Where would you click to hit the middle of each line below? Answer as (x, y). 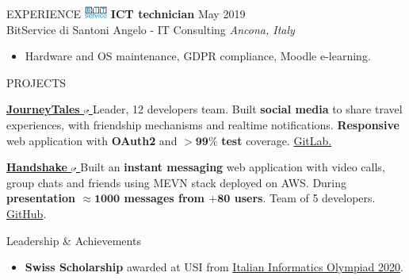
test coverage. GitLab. (277, 140)
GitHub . (27, 213)
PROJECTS (36, 82)
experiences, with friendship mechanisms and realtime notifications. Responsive (203, 124)
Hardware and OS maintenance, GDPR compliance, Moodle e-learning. (198, 56)
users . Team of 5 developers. (305, 198)
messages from (164, 198)
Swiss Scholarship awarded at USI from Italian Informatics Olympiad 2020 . (214, 267)
